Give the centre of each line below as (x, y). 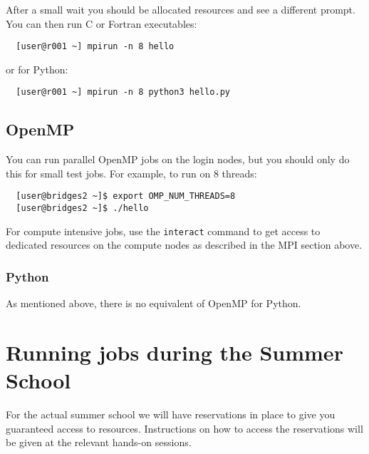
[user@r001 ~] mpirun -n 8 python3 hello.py (123, 92)
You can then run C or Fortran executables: (102, 23)
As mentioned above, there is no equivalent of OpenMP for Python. (154, 303)
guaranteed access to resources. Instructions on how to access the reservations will (184, 428)
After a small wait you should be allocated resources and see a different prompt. (181, 9)
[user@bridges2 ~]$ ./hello (82, 208)
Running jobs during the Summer (175, 352)
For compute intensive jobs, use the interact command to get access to (163, 231)
